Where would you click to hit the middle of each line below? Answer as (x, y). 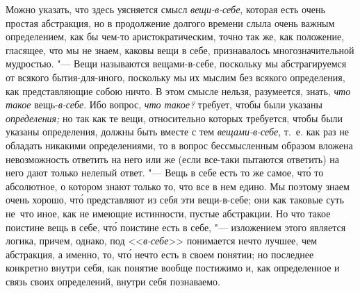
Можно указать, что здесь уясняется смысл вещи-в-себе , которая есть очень (165, 9)
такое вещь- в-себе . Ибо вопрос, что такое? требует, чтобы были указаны (164, 104)
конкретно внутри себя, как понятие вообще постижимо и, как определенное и (173, 268)
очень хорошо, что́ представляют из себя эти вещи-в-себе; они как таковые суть (175, 200)
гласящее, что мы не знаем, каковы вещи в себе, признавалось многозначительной (180, 50)
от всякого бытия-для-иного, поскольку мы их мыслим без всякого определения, (175, 77)
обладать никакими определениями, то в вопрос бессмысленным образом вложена (179, 145)
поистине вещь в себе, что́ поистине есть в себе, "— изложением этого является (176, 227)
